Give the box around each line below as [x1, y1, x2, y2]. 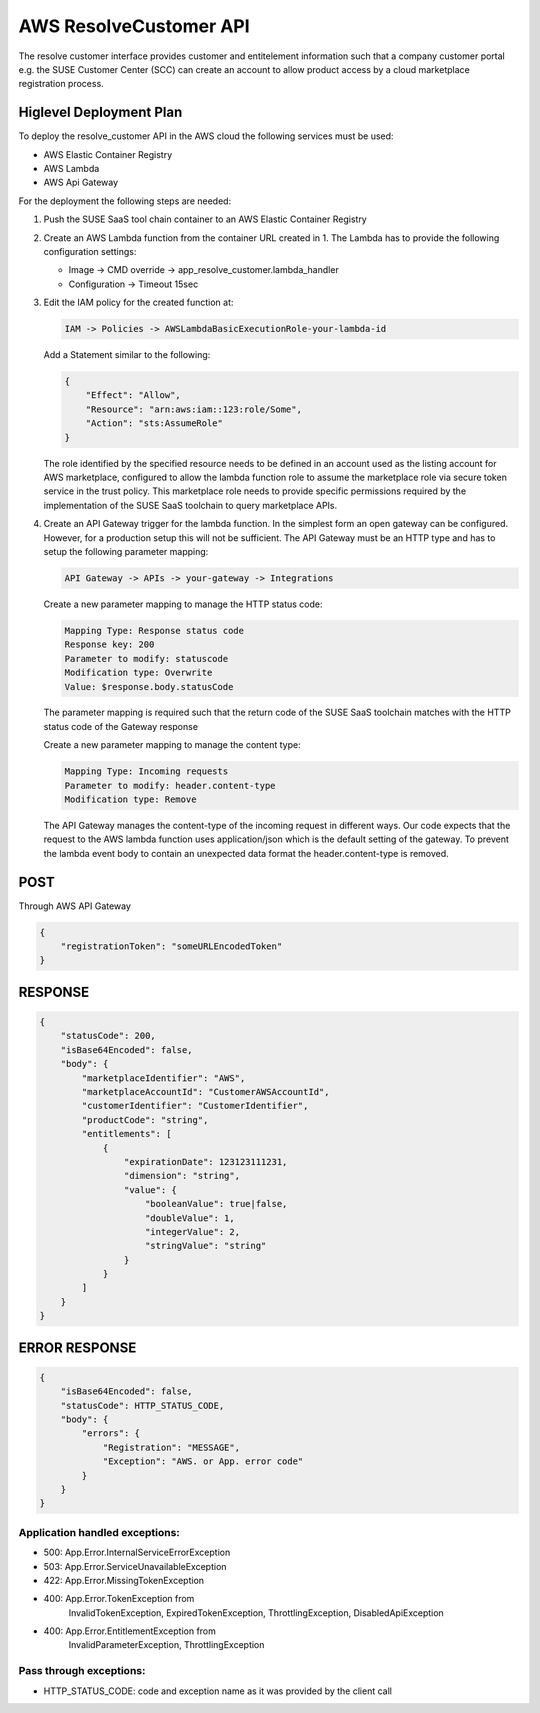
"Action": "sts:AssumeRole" [85, 418, 224, 429]
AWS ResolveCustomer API [18, 15, 250, 37]
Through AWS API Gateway [18, 900, 132, 912]
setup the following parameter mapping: [43, 545, 209, 557]
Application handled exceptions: [18, 1525, 180, 1539]
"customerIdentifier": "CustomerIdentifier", [81, 1100, 309, 1112]
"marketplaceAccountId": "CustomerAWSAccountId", [81, 1086, 330, 1098]
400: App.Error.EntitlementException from [43, 1625, 217, 1637]
